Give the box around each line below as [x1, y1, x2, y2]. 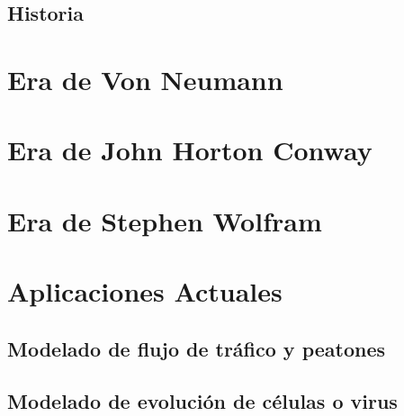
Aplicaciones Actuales [7, 273, 283, 310]
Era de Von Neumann [7, 60, 283, 97]
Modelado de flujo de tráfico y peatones [7, 334, 386, 362]
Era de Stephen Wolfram [7, 202, 322, 239]
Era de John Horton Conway [7, 131, 373, 168]
